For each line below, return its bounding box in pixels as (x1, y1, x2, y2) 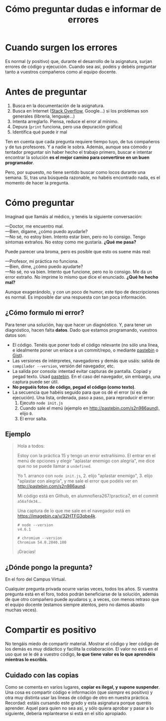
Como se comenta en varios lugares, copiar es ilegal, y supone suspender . (5, 684, 160, 690)
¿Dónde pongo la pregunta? (5, 563, 93, 571)
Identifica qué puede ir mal (12, 129, 67, 135)
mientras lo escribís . (5, 657, 48, 662)
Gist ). (12, 352, 24, 358)
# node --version (17, 523, 54, 528)
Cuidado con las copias (5, 671, 79, 679)
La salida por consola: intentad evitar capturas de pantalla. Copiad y (12, 368, 152, 374)
